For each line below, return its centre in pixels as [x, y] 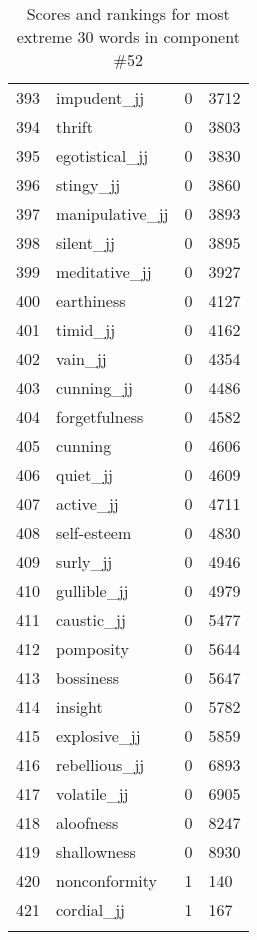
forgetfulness [100, 416]
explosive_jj [98, 735]
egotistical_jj [102, 155]
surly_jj [84, 561]
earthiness [91, 300]
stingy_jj [88, 184]
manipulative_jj [112, 213]
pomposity [93, 648]
